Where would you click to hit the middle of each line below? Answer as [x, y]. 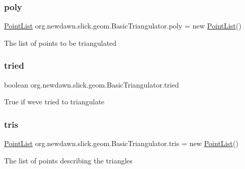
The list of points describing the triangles [68, 160]
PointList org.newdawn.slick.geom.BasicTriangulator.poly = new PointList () [123, 26]
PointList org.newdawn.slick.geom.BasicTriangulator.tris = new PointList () [121, 143]
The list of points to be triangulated [60, 43]
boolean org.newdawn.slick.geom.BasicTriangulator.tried [91, 84]
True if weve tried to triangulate [54, 102]
